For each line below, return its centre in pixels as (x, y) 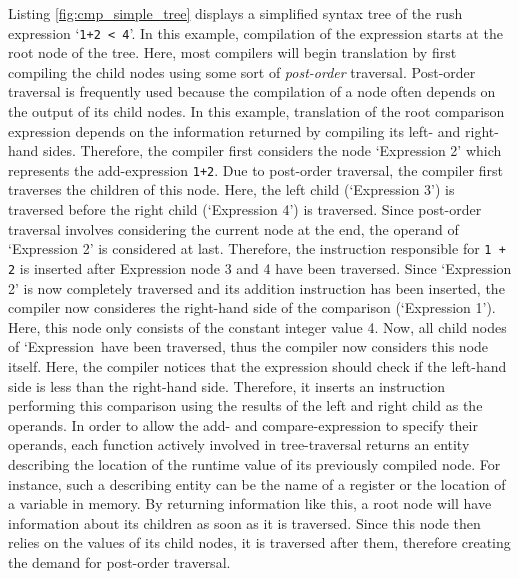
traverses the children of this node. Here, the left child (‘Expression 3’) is (231, 189)
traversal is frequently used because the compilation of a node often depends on (252, 91)
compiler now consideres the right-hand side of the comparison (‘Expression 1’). (252, 307)
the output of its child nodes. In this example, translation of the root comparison (256, 111)
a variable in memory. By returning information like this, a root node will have (250, 503)
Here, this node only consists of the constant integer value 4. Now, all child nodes (257, 326)
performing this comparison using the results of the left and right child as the (245, 405)
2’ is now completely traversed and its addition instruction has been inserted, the (256, 287)
